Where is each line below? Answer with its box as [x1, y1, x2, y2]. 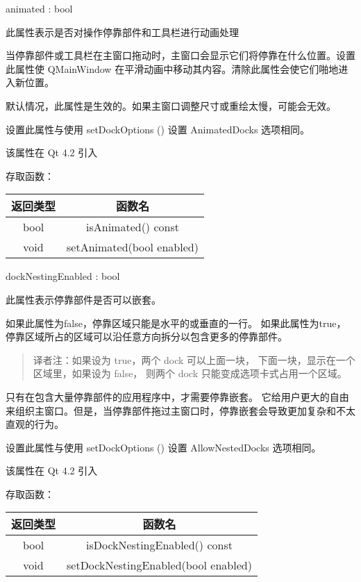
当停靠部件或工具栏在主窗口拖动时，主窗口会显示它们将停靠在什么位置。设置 [6, 48, 355, 63]
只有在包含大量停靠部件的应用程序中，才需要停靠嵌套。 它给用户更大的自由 [6, 389, 349, 404]
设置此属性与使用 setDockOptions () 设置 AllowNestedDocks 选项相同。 [6, 440, 321, 454]
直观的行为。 [6, 417, 64, 431]
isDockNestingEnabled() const [85, 537, 233, 554]
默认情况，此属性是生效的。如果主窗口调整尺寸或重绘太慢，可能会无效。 [6, 98, 336, 113]
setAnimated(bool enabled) [67, 239, 199, 256]
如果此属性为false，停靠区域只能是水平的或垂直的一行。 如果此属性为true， [6, 315, 346, 330]
